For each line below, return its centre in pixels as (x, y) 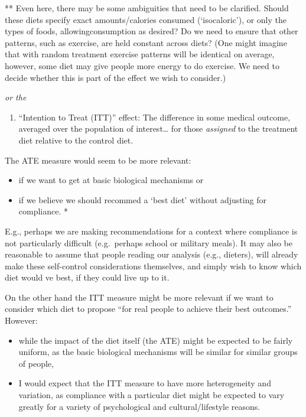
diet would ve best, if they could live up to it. (87, 277)
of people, (36, 363)
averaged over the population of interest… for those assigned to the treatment (158, 128)
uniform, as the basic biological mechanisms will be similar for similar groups (158, 352)
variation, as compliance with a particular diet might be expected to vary (152, 395)
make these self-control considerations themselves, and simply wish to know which (153, 265)
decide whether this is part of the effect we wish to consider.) (115, 77)
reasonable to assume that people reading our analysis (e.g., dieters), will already (152, 254)
